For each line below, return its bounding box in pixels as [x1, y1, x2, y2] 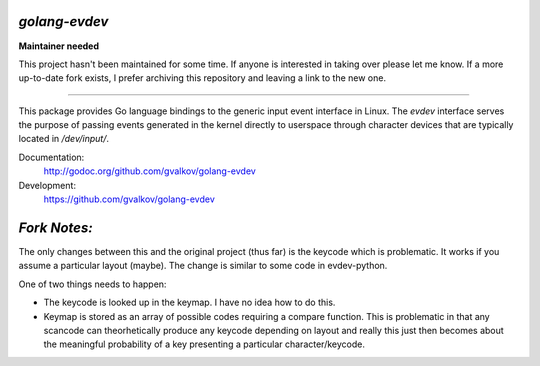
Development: [18, 179, 77, 191]
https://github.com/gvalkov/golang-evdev [43, 193, 215, 205]
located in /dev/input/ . [18, 133, 110, 145]
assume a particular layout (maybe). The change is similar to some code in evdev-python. [18, 260, 388, 272]
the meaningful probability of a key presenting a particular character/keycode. [43, 338, 365, 350]
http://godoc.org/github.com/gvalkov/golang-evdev [43, 165, 257, 177]
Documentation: [18, 151, 85, 163]
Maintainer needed [18, 40, 100, 52]
